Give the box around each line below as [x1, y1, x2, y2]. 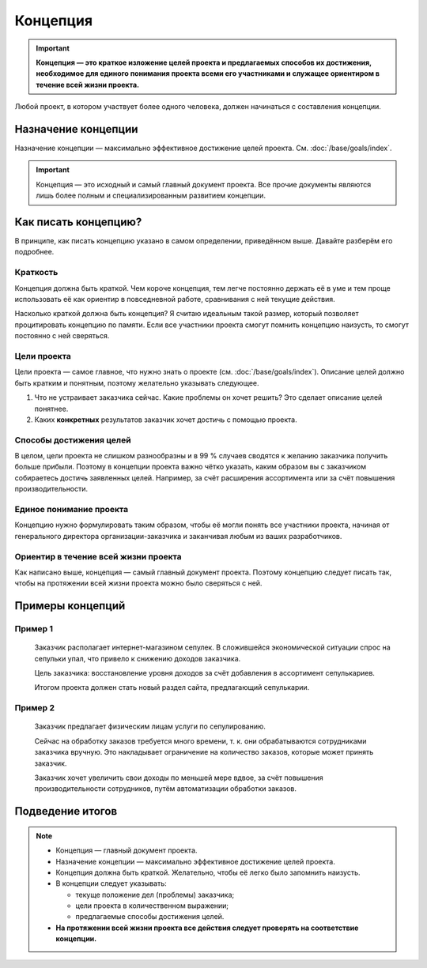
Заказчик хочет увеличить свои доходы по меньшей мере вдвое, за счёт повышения [34, 773, 323, 782]
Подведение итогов [14, 804, 118, 818]
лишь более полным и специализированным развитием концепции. [36, 190, 266, 201]
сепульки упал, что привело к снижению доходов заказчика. [34, 653, 241, 663]
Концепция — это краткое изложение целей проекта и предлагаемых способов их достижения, [36, 58, 372, 67]
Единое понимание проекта [14, 503, 129, 514]
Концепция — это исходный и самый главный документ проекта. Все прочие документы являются [36, 179, 372, 189]
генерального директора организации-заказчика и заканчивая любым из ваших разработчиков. [14, 531, 342, 540]
